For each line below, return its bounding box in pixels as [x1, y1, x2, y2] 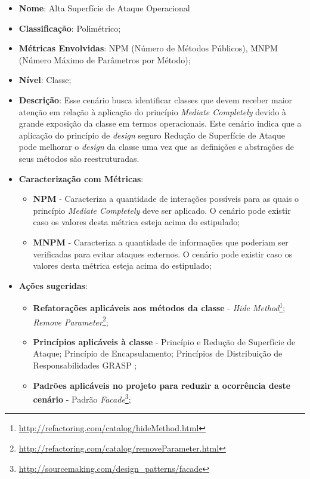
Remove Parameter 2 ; [33, 314, 108, 328]
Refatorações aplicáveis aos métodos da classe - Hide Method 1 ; [33, 300, 286, 314]
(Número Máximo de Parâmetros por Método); [18, 53, 191, 66]
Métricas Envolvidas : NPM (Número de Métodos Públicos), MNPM [18, 42, 278, 54]
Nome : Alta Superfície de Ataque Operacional [18, 2, 190, 14]
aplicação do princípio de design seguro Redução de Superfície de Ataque [18, 128, 286, 141]
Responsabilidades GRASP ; [33, 358, 137, 371]
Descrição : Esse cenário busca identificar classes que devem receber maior [18, 93, 293, 106]
